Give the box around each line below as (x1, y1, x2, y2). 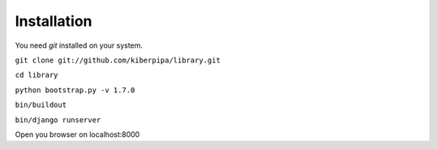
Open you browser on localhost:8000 (15, 130, 140, 139)
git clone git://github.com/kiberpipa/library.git (15, 55, 221, 65)
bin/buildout (15, 100, 67, 109)
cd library (15, 70, 58, 80)
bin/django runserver (15, 115, 101, 125)
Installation (15, 12, 92, 30)
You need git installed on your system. (15, 40, 144, 50)
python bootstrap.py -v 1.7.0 (15, 85, 135, 95)
